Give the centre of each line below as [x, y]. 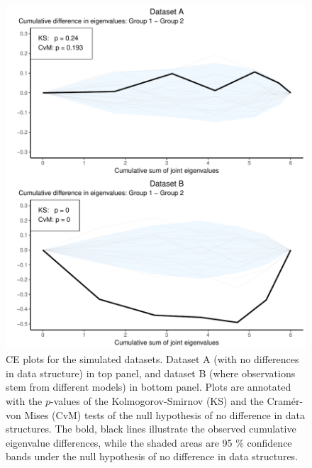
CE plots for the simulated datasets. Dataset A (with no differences [152, 359]
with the [24, 400]
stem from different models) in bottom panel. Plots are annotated [149, 387]
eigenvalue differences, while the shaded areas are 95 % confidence [149, 442]
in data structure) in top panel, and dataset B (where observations [151, 373]
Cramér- [285, 400]
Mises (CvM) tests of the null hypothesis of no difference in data [165, 414]
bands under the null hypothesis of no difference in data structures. [152, 456]
